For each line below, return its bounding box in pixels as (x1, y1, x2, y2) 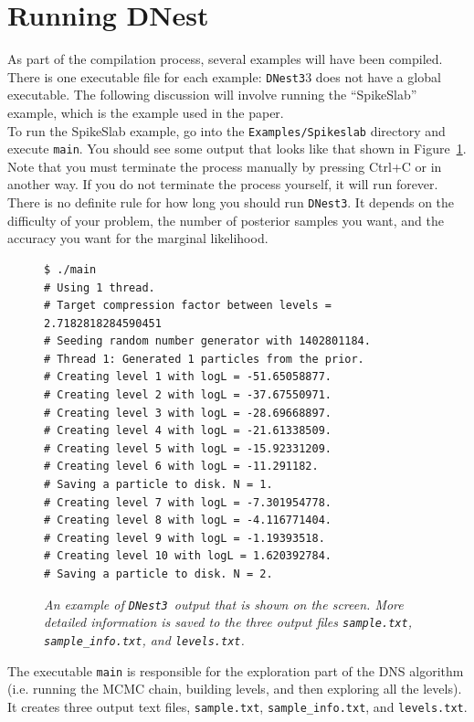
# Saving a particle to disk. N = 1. (44, 478, 273, 492)
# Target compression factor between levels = (44, 299, 332, 313)
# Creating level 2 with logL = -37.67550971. (44, 388, 332, 402)
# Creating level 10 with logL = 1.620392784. (44, 549, 332, 563)
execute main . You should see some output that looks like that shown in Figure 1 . (7, 139, 467, 158)
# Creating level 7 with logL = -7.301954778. (44, 495, 332, 509)
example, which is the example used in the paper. (7, 102, 284, 122)
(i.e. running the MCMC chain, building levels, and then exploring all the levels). (7, 679, 462, 698)
